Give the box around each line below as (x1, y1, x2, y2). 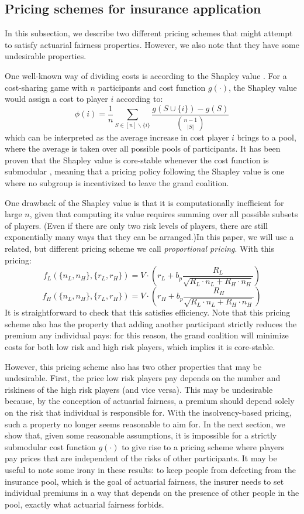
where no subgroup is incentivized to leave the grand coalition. (5, 177, 229, 189)
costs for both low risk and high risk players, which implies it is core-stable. (5, 340, 275, 352)
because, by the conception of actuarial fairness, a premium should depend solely (5, 395, 295, 407)
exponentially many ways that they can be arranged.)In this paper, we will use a (5, 231, 294, 243)
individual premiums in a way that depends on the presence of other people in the (5, 486, 299, 499)
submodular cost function (5, 440, 96, 453)
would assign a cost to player (5, 92, 108, 105)
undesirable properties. (5, 50, 87, 62)
